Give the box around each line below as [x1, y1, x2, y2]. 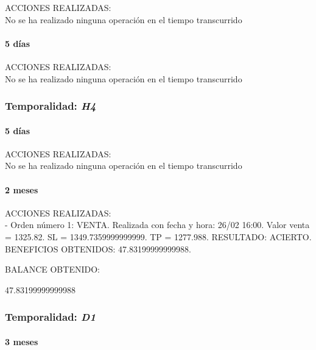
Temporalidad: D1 [5, 309, 96, 324]
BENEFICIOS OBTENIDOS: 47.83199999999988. [5, 242, 191, 255]
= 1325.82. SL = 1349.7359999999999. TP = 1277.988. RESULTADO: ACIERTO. [5, 230, 312, 243]
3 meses [5, 335, 38, 348]
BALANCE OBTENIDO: [5, 263, 100, 276]
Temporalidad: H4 [5, 98, 96, 113]
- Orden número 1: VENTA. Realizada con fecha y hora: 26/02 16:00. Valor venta [5, 218, 310, 231]
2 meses [5, 183, 38, 196]
